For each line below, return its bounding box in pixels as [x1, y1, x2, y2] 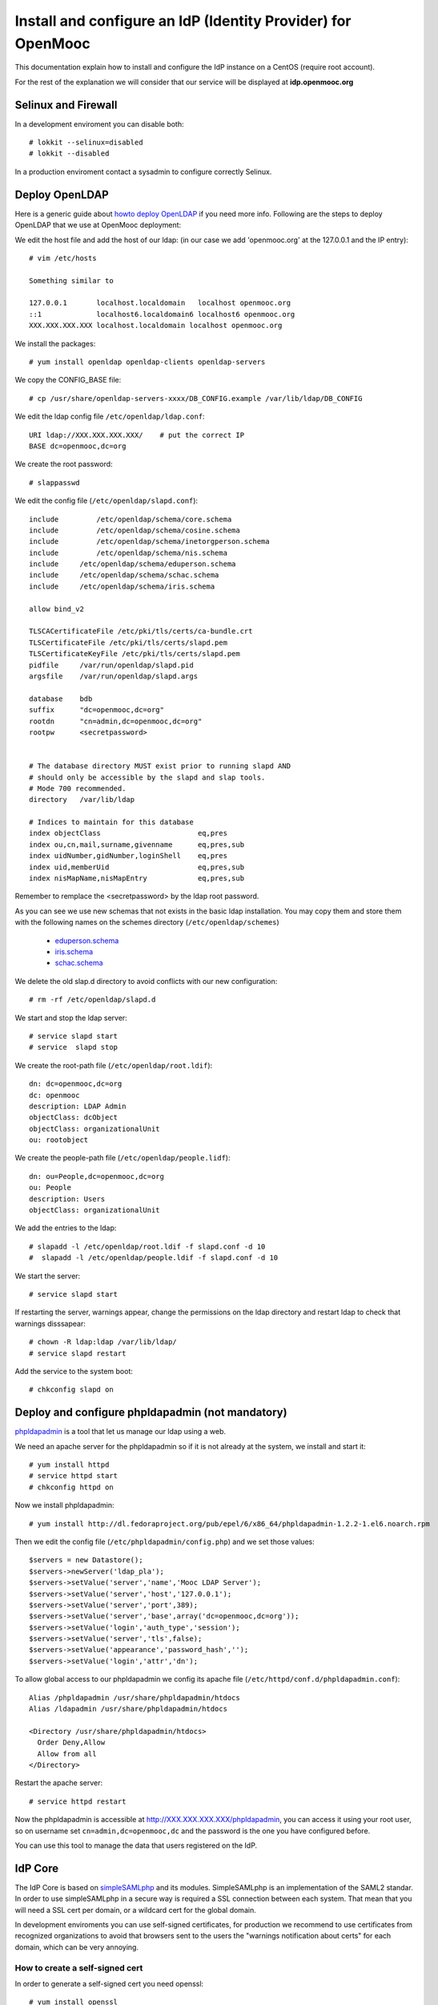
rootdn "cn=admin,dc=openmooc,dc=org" [29, 716, 203, 726]
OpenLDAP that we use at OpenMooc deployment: [14, 221, 182, 230]
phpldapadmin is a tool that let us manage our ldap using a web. [14, 1427, 227, 1436]
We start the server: [14, 1271, 81, 1281]
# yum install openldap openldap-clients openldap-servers [29, 358, 266, 367]
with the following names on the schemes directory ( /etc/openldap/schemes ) [14, 917, 279, 927]
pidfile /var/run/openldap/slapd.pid [29, 660, 194, 670]
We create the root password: [14, 460, 113, 469]
